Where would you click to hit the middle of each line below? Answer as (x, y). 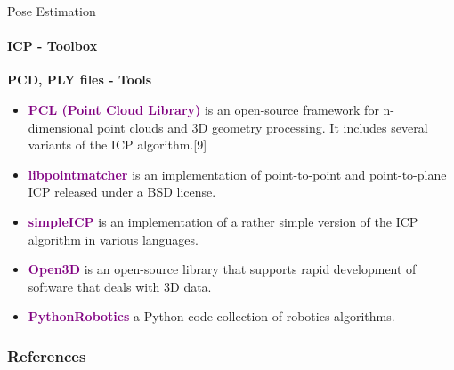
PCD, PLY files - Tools (80, 80)
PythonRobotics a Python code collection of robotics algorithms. (211, 316)
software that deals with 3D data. (120, 286)
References (47, 355)
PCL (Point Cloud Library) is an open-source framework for (203, 109)
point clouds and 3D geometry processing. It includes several (262, 127)
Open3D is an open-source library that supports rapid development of (222, 269)
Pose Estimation (52, 11)
